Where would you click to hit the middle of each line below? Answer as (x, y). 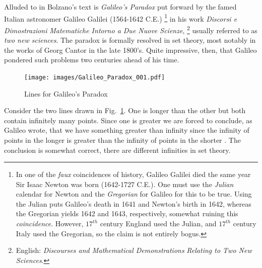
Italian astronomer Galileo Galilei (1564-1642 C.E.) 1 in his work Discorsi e (121, 18)
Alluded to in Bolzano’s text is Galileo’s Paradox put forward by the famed (120, 7)
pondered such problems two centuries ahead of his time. (92, 60)
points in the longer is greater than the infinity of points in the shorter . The (122, 140)
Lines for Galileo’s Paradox (66, 93)
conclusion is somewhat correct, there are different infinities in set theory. (117, 150)
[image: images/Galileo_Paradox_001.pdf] (95, 77)
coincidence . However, (50, 224)
